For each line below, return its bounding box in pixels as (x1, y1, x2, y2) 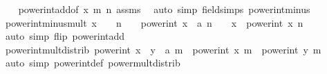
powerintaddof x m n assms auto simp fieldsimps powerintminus (18, 2, 310, 16)
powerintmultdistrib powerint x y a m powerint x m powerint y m (5, 42, 321, 56)
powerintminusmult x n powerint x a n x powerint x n (5, 15, 303, 29)
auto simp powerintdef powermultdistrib (5, 56, 180, 70)
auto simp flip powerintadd (5, 29, 125, 43)
